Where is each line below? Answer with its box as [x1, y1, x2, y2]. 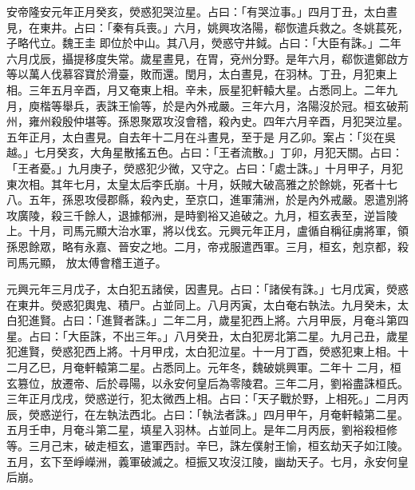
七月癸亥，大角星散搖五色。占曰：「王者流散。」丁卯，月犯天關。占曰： [34, 144, 403, 161]
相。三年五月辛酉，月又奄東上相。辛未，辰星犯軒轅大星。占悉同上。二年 [6, 81, 386, 98]
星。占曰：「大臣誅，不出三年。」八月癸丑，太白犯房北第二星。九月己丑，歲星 [6, 327, 409, 344]
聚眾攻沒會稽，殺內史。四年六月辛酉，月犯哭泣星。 [140, 113, 409, 129]
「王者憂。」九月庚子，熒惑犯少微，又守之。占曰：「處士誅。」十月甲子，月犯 [6, 159, 403, 176]
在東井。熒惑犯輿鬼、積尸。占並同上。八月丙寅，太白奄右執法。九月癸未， [6, 296, 397, 313]
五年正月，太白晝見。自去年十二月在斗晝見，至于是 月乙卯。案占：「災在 [6, 128, 385, 145]
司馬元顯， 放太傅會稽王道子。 [6, 253, 167, 270]
